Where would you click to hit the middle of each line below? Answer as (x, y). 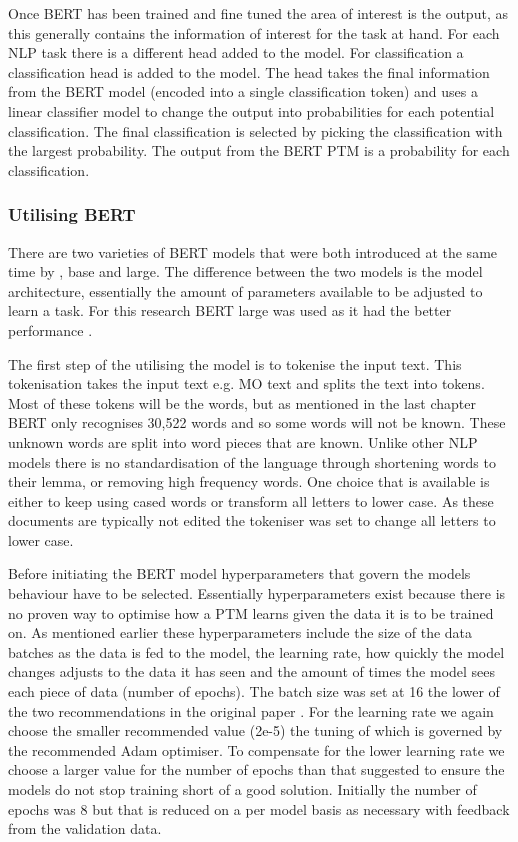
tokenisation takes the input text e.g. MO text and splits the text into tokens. (246, 383)
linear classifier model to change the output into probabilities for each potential (251, 110)
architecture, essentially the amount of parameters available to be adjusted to (245, 290)
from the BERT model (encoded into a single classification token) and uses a (243, 91)
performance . (50, 329)
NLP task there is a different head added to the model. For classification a (236, 52)
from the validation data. (85, 828)
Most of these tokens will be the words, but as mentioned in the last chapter (242, 402)
